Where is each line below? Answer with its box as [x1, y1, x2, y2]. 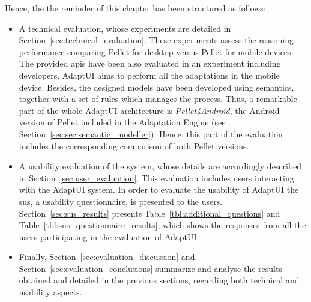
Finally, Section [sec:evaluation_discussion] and [19, 250, 195, 263]
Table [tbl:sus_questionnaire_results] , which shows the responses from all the [19, 219, 306, 231]
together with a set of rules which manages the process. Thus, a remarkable [19, 92, 297, 105]
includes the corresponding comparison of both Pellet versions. [19, 139, 249, 152]
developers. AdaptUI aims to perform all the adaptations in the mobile [19, 68, 280, 81]
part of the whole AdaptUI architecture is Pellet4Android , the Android [19, 104, 280, 116]
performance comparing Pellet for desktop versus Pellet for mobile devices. [19, 45, 294, 58]
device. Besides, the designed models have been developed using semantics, [19, 80, 294, 93]
